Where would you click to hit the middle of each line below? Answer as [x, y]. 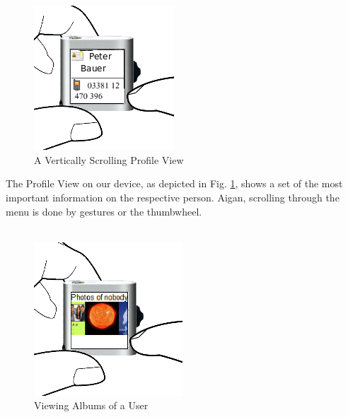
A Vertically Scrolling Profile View [109, 159]
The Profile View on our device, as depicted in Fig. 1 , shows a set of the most [174, 183]
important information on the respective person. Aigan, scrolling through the [173, 197]
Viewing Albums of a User [91, 405]
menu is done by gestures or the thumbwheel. [104, 211]
